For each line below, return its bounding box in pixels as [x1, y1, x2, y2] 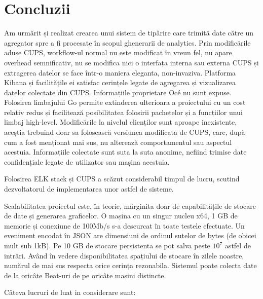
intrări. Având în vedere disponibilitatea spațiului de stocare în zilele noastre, [4, 250, 244, 260]
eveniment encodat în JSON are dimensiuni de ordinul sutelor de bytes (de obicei [4, 230, 256, 241]
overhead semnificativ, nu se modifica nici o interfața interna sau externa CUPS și [4, 57, 259, 67]
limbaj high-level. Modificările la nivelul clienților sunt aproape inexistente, [4, 117, 237, 127]
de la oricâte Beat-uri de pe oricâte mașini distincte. [4, 270, 166, 280]
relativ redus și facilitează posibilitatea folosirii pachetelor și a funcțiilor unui [4, 106, 243, 117]
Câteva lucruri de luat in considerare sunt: [4, 287, 136, 297]
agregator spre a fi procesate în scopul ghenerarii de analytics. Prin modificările [4, 37, 251, 48]
